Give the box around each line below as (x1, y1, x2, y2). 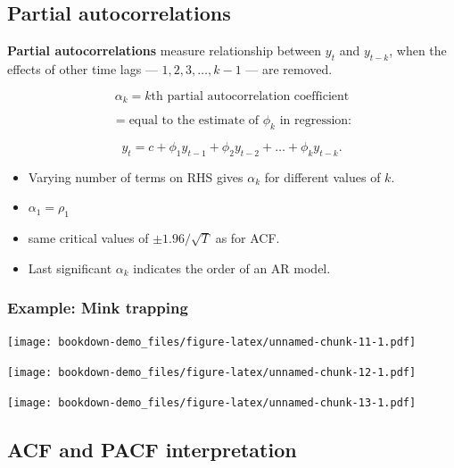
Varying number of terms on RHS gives (28, 167, 244, 186)
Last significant (28, 258, 112, 277)
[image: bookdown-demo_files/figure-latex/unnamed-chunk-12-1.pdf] (7, 366, 417, 380)
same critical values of (28, 229, 149, 247)
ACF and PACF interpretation (7, 435, 297, 463)
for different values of (264, 167, 381, 186)
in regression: (279, 114, 351, 128)
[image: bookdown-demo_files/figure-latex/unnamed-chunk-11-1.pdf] (7, 336, 417, 349)
